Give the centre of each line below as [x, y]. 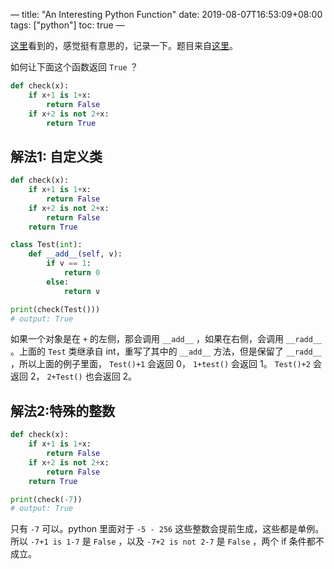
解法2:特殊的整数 [63, 410]
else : [58, 282]
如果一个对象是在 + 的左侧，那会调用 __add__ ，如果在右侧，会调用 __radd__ [166, 339]
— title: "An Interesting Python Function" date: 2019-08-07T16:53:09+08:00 [166, 14]
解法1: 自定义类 [56, 156]
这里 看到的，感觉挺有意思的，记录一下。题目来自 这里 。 [124, 45]
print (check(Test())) [55, 309]
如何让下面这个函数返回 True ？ [74, 67]
